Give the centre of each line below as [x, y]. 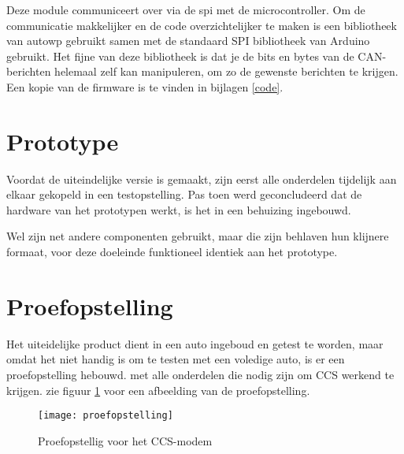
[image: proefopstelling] [106, 416]
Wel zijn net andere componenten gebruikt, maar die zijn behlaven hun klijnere [198, 236]
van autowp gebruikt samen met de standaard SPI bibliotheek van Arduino [188, 41]
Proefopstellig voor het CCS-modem [125, 440]
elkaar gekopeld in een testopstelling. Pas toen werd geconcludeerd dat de [184, 194]
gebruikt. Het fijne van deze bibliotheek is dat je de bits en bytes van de [180, 56]
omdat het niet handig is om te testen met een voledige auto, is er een [176, 359]
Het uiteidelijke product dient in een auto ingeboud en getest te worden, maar [195, 343]
